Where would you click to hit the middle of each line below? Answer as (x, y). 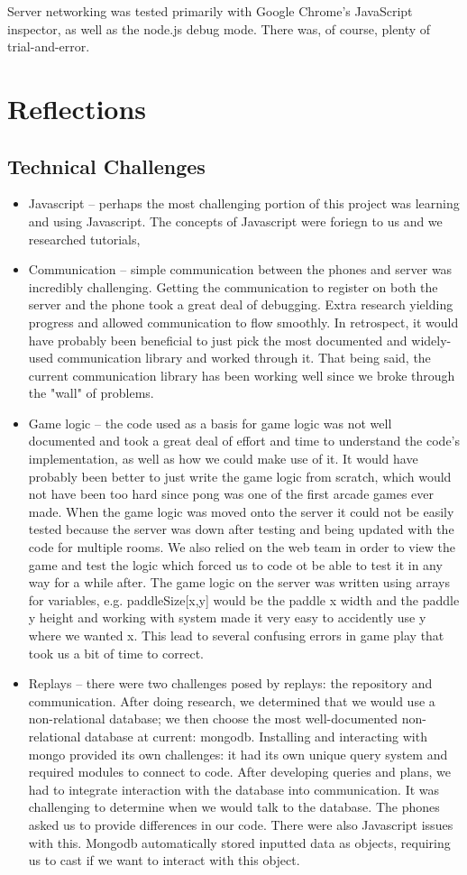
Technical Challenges (106, 166)
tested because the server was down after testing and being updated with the (241, 529)
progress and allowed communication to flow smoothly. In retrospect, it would (243, 322)
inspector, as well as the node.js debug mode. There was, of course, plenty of (219, 28)
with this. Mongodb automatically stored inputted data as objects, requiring (239, 842)
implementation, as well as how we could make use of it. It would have (223, 459)
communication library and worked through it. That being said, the (244, 358)
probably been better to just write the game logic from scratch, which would (240, 476)
